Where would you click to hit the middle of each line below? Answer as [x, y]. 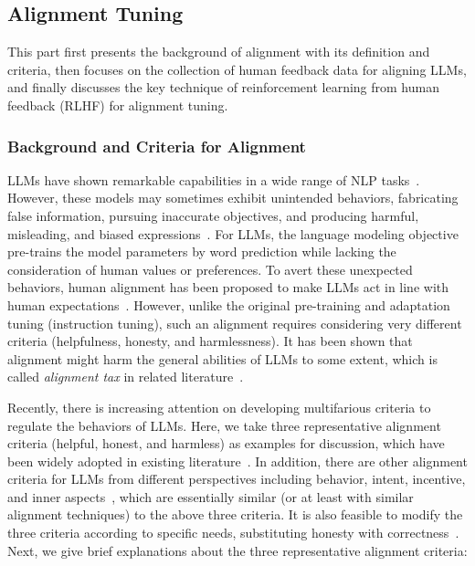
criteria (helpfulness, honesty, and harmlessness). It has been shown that [210, 341]
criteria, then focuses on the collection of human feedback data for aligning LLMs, [237, 69]
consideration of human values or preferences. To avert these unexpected [210, 269]
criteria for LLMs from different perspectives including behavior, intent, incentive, [237, 479]
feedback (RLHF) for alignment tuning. [118, 105]
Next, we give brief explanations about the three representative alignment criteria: [237, 550]
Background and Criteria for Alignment [157, 146]
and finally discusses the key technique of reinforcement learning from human [223, 87]
